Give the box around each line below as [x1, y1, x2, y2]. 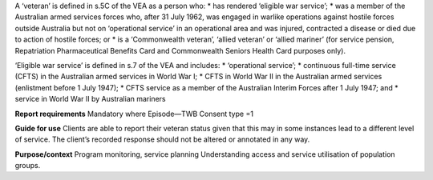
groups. [14, 161, 41, 170]
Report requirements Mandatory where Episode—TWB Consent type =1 [14, 109, 254, 118]
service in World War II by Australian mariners [14, 94, 166, 104]
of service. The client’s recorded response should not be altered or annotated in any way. [14, 134, 310, 144]
